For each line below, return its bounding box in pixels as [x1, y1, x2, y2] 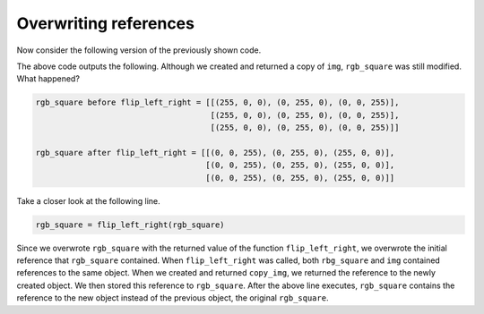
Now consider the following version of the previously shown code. [16, 45, 262, 55]
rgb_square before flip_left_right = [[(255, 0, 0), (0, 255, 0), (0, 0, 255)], [35, 98, 400, 107]
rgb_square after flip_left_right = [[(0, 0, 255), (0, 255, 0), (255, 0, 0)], [35, 148, 395, 157]
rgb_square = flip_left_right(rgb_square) [35, 219, 225, 230]
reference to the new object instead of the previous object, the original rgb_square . [16, 293, 329, 303]
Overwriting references [16, 13, 194, 33]
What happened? [16, 73, 81, 84]
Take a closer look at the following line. [16, 195, 160, 206]
